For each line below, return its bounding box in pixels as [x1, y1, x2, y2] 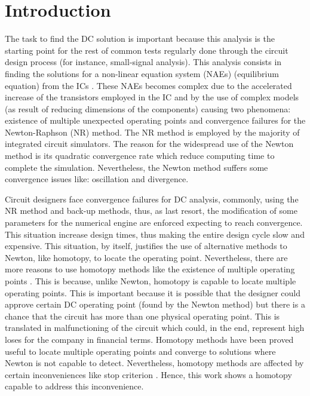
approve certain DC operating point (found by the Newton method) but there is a [5, 298, 305, 311]
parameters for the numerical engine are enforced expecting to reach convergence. [5, 216, 303, 229]
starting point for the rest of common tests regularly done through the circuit [5, 44, 288, 56]
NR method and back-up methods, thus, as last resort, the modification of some [5, 204, 297, 217]
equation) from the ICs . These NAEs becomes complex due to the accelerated [5, 79, 292, 91]
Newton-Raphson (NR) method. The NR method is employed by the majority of [5, 125, 300, 138]
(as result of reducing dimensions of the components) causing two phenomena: [5, 102, 291, 115]
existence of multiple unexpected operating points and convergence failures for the [5, 114, 306, 127]
